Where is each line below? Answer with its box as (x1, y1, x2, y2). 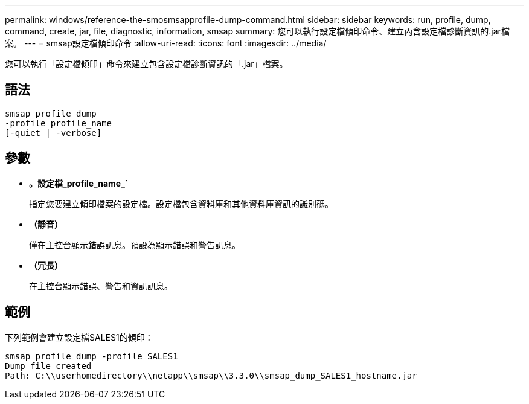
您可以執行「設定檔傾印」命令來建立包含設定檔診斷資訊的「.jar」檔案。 (5, 59, 288, 69)
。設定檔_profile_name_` (29, 178, 128, 188)
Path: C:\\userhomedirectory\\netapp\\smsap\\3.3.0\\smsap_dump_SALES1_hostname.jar (5, 370, 417, 380)
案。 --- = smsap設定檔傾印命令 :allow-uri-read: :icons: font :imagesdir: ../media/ (5, 38, 327, 48)
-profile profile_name (5, 118, 112, 128)
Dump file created (5, 361, 92, 371)
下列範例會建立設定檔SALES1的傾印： (5, 332, 153, 342)
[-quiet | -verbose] (5, 127, 102, 138)
